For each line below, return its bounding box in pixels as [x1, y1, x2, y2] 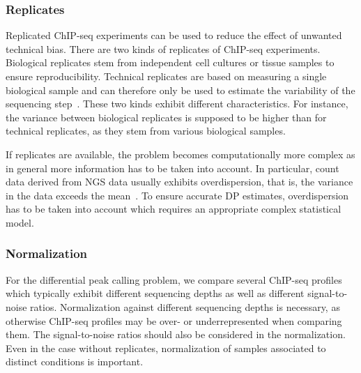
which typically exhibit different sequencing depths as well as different [6, 286, 305, 300]
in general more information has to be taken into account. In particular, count [6, 160, 339, 175]
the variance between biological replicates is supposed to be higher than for [6, 109, 327, 124]
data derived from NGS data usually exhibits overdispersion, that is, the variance [6, 174, 353, 189]
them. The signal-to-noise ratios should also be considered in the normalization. [6, 327, 346, 342]
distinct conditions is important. [6, 354, 144, 369]
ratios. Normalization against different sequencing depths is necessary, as [30, 299, 340, 314]
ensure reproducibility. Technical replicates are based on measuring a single [6, 69, 327, 83]
